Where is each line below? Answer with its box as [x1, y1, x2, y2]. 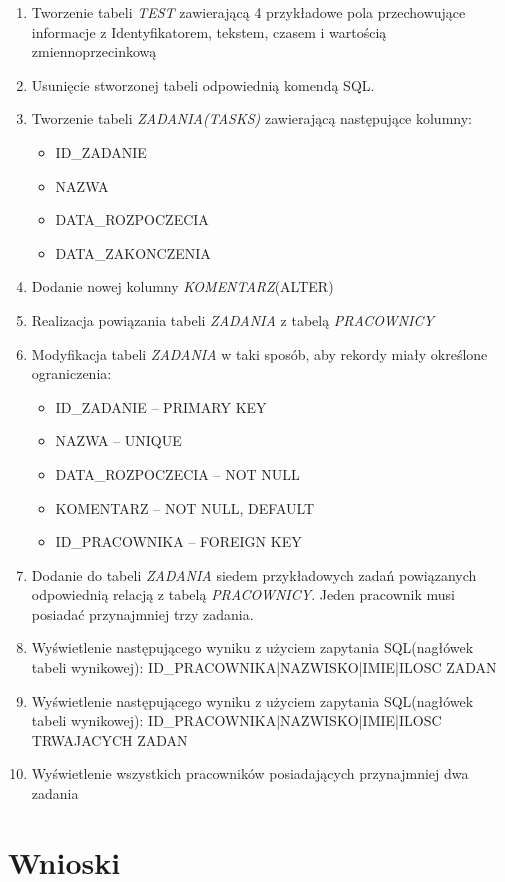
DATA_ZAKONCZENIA [55, 242, 211, 263]
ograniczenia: [31, 363, 112, 384]
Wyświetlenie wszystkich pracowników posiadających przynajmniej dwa [31, 763, 469, 784]
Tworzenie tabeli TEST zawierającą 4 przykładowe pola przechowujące [31, 2, 466, 22]
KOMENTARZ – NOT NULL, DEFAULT [55, 497, 315, 518]
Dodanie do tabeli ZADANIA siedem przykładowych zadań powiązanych [31, 564, 477, 585]
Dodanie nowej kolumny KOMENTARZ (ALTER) [31, 276, 334, 297]
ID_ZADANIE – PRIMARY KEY [55, 396, 267, 417]
